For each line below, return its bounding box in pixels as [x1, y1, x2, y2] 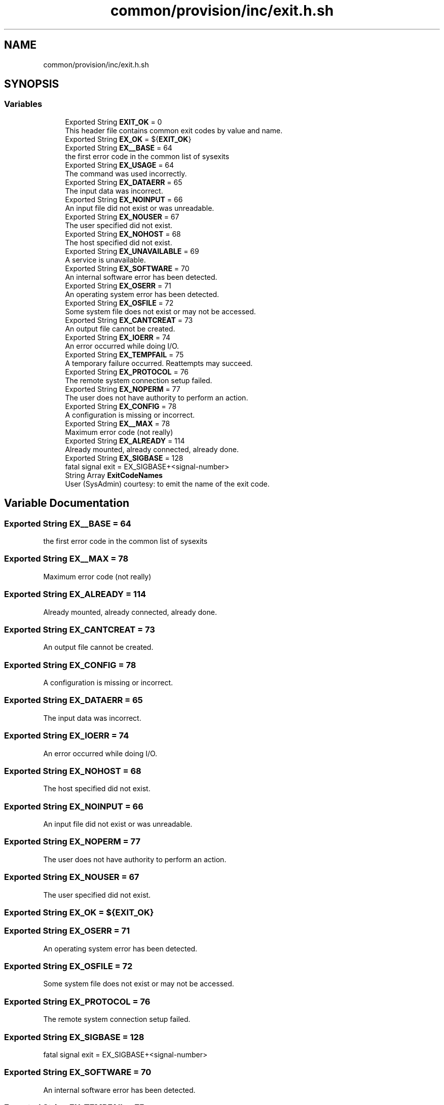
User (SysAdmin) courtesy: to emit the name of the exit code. [65, 479, 270, 488]
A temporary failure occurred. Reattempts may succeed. [65, 358, 253, 367]
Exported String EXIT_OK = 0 [65, 117, 162, 126]
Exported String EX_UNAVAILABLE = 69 [65, 246, 199, 255]
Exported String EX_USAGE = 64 [65, 160, 174, 169]
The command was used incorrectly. [65, 169, 187, 178]
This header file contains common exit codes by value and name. [65, 126, 283, 135]
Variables [4, 99, 43, 109]
